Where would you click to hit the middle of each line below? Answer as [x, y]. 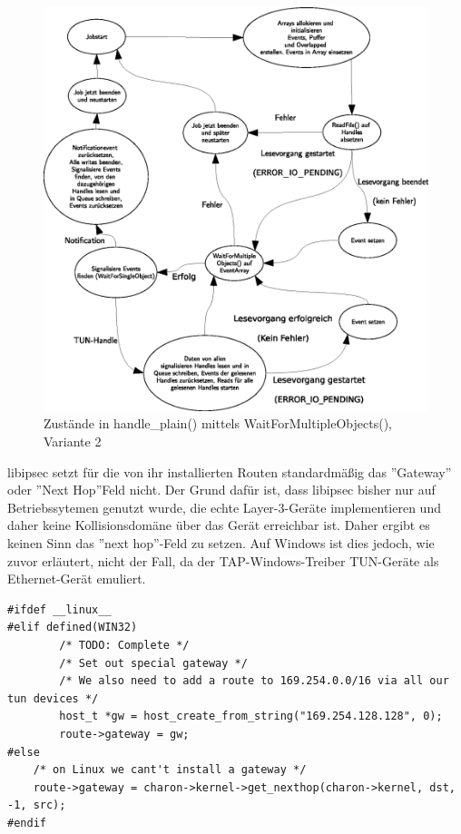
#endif [27, 823]
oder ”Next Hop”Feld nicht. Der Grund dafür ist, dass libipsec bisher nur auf [221, 490]
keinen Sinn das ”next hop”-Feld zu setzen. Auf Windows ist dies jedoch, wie [221, 543]
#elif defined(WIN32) [73, 628]
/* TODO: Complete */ [124, 645]
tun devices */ [53, 698]
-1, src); [37, 805]
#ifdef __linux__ [59, 609]
